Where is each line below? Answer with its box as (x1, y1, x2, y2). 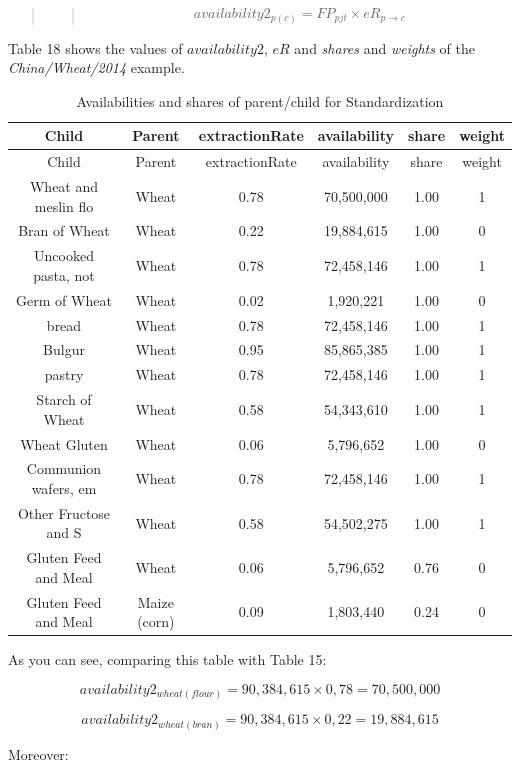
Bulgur (43, 339, 85, 360)
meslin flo (34, 195, 94, 216)
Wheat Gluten (20, 433, 108, 454)
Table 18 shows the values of (8, 37, 183, 58)
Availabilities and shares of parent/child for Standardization (76, 90, 444, 111)
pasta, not (33, 264, 95, 285)
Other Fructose (17, 502, 111, 523)
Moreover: (8, 743, 69, 764)
